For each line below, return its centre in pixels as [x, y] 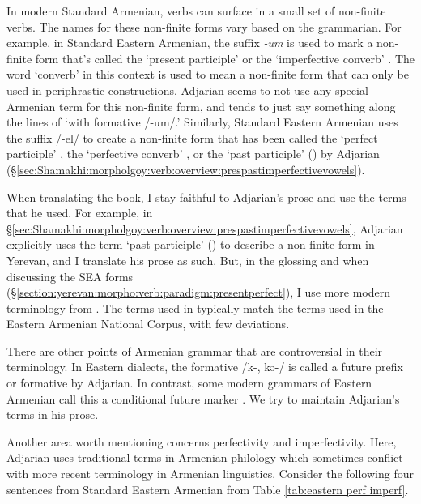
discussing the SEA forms [70, 276]
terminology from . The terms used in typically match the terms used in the [195, 308]
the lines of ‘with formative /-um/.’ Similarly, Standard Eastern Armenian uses [202, 122]
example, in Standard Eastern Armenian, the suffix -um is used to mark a [190, 43]
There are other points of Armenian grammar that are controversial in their [195, 350]
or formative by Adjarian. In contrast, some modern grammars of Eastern [189, 383]
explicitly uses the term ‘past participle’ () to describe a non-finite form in [191, 244]
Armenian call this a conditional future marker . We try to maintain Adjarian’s [203, 398]
